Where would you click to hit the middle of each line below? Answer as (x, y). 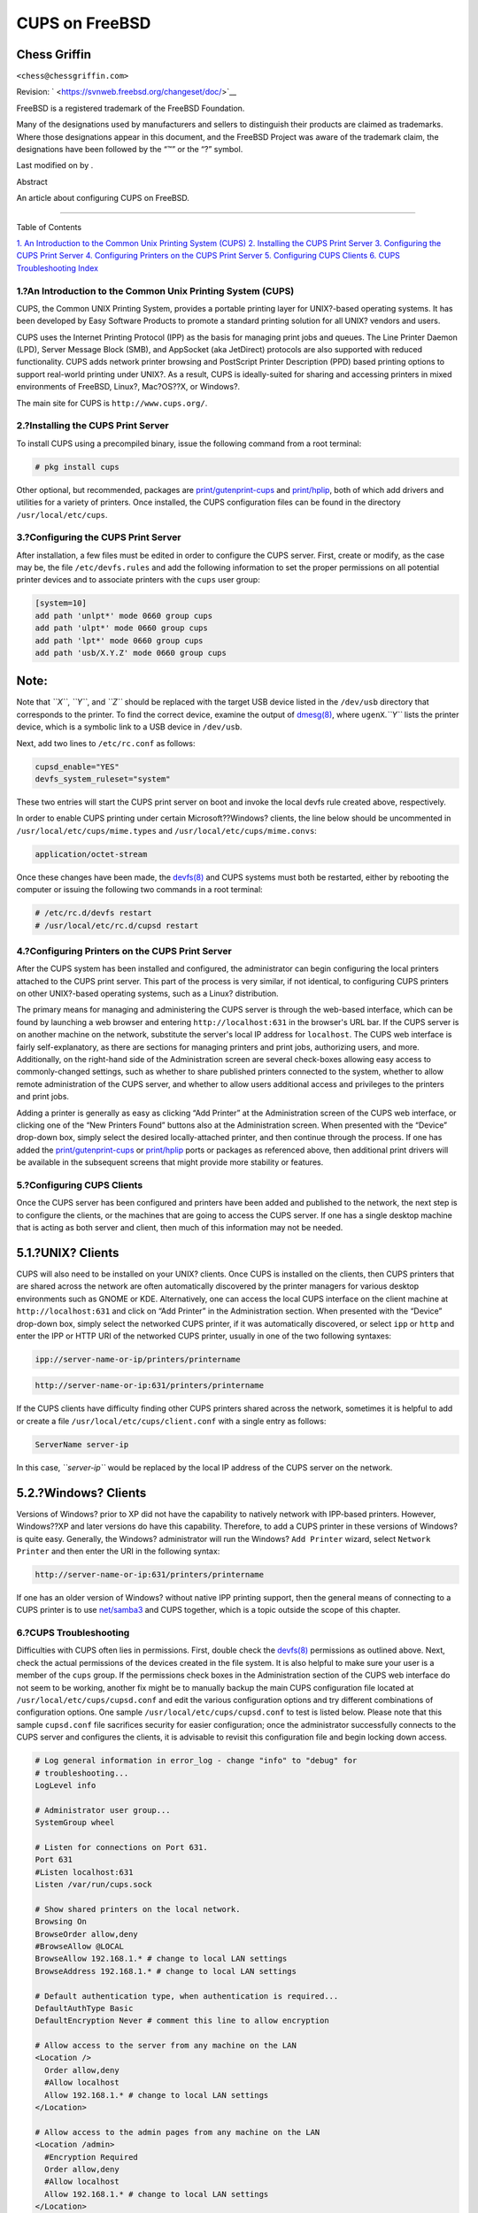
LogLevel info (66, 1785)
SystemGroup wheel (75, 1823)
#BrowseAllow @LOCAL (79, 1946)
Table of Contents (49, 227)
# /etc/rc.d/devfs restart (93, 913)
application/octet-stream (91, 854)
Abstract (32, 181)
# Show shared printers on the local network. (138, 1909)
